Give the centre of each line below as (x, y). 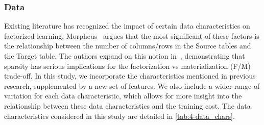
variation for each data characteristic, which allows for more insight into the (123, 96)
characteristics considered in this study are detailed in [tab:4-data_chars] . (119, 116)
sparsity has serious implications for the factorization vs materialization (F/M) (127, 66)
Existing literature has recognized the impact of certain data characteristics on (127, 26)
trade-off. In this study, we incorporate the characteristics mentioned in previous (130, 76)
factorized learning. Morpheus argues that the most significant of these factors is (132, 35)
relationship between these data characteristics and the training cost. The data (127, 105)
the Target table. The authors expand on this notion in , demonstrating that (125, 56)
